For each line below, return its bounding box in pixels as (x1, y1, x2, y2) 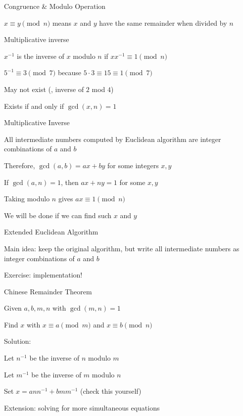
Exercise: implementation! (4, 270, 83, 280)
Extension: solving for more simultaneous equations (4, 402, 160, 413)
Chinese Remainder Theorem (4, 286, 92, 296)
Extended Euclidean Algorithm (4, 227, 98, 237)
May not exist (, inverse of (4, 84, 84, 94)
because (57, 67, 82, 78)
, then (60, 177, 79, 187)
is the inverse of (16, 50, 64, 61)
